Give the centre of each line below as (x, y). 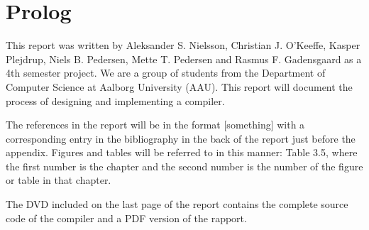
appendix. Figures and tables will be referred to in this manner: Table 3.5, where (182, 152)
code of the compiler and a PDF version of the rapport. (126, 218)
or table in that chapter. (59, 180)
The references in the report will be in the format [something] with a (155, 125)
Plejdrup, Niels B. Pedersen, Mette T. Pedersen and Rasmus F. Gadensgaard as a (184, 59)
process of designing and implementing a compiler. (115, 100)
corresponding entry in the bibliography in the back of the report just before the (181, 138)
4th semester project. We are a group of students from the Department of (166, 73)
